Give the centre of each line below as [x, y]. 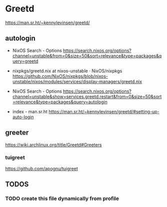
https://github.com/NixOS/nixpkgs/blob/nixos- [60, 76]
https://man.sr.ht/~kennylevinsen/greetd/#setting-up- [104, 111]
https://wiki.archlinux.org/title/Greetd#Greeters [53, 145]
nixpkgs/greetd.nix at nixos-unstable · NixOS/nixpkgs [67, 71]
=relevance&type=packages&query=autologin [60, 102]
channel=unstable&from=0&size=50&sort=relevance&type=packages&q [87, 56]
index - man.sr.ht [30, 111]
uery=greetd [25, 61]
